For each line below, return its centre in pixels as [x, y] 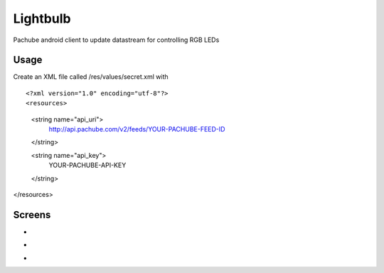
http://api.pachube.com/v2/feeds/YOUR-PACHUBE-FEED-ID [137, 129]
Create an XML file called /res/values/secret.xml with [91, 77]
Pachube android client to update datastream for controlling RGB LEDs [116, 40]
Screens [32, 214]
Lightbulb [42, 18]
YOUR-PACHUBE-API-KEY [87, 165]
